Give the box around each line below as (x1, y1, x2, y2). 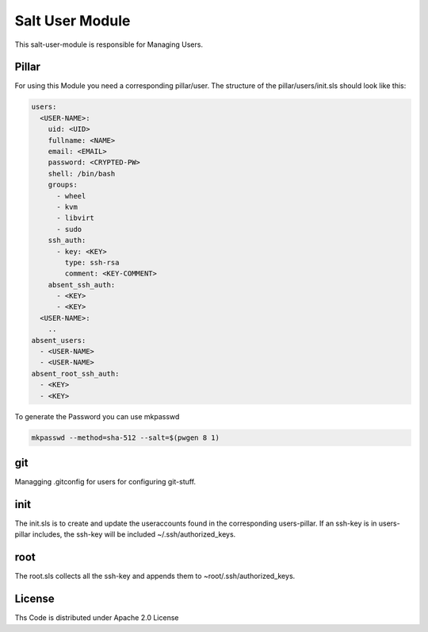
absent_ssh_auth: (48, 280, 116, 289)
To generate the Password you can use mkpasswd (14, 411, 180, 421)
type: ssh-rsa (64, 258, 120, 267)
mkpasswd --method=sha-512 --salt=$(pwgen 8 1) (31, 433, 220, 442)
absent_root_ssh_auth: (31, 369, 120, 378)
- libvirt (56, 214, 95, 222)
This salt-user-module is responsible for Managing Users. (14, 40, 204, 49)
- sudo (56, 225, 82, 233)
